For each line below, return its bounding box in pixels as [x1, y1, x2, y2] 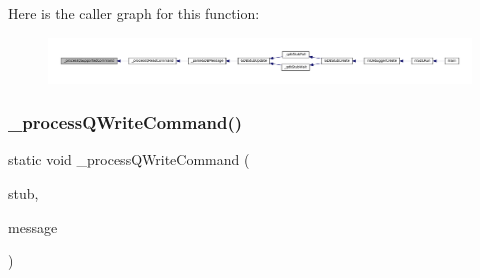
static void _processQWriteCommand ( [8, 149, 250, 170]
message [8, 216, 58, 237]
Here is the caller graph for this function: [8, 3, 260, 23]
